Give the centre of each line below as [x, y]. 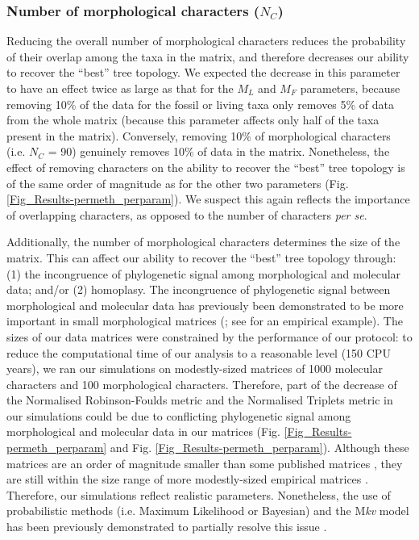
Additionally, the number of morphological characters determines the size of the [203, 242]
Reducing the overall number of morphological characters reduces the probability [206, 41]
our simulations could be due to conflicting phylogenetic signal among [179, 415]
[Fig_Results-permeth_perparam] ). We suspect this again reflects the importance [208, 199]
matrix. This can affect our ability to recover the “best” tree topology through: [201, 257]
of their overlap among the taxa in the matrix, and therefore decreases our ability [208, 56]
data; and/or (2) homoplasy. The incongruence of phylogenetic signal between [199, 289]
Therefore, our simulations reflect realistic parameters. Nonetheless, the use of [199, 494]
